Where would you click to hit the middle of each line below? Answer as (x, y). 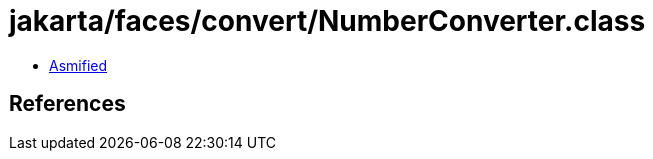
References (67, 104)
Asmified (78, 65)
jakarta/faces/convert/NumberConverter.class (327, 21)
